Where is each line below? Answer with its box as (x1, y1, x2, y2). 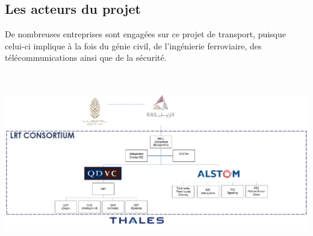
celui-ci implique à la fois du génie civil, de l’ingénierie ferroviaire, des (5, 39, 262, 52)
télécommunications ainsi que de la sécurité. (5, 51, 167, 64)
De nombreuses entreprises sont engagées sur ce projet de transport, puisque (5, 28, 287, 40)
